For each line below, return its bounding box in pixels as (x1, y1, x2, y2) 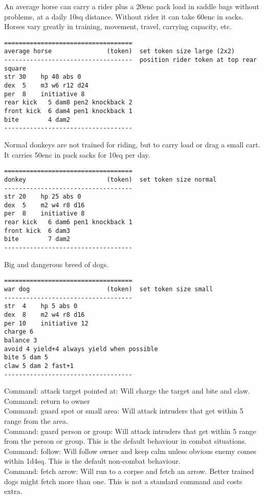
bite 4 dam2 (4, 116, 70, 123)
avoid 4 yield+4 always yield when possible (4, 345, 158, 353)
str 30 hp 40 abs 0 (4, 73, 81, 81)
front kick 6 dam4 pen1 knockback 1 (4, 107, 133, 115)
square (4, 64, 26, 72)
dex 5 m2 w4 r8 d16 (4, 201, 85, 209)
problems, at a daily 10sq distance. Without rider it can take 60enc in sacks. (4, 11, 244, 21)
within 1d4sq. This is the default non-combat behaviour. (4, 456, 181, 466)
